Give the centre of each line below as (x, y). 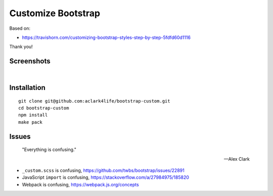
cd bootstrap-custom (44, 108)
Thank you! (21, 47)
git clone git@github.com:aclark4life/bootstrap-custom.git (94, 101)
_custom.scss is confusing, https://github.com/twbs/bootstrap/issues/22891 (103, 170)
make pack (30, 122)
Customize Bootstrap (55, 13)
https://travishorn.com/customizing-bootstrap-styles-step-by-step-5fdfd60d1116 (106, 37)
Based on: (20, 28)
